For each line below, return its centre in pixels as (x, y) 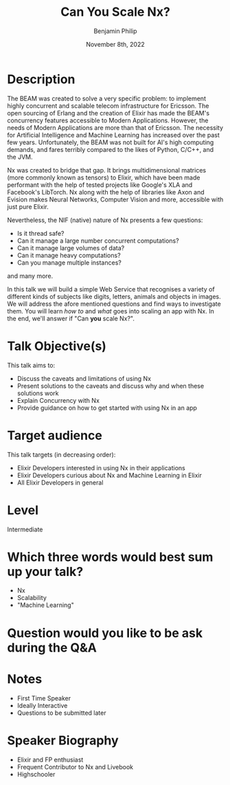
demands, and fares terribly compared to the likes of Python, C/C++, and (111, 149)
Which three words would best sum (110, 557)
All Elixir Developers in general (60, 483)
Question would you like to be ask (105, 633)
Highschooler (36, 774)
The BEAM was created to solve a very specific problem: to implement (106, 98)
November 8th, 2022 (115, 44)
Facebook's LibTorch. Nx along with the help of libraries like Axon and (106, 192)
